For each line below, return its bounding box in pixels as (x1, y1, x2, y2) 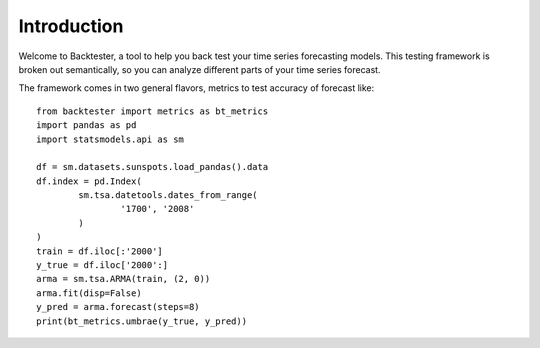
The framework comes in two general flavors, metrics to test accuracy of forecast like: (18, 82, 375, 94)
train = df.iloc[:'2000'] (36, 245, 164, 257)
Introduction (18, 15, 124, 37)
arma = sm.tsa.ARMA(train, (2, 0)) (36, 273, 211, 285)
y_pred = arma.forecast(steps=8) (36, 301, 200, 313)
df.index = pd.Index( (36, 175, 142, 187)
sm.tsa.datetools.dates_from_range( (78, 190, 259, 201)
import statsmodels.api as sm (36, 133, 185, 145)
